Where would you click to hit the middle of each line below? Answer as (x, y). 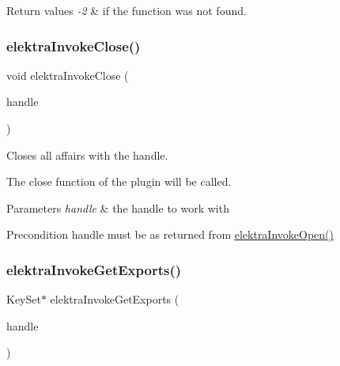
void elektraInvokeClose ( (68, 75)
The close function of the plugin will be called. (119, 181)
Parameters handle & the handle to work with (118, 208)
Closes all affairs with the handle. (87, 155)
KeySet (24, 299)
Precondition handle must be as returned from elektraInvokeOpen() (170, 234)
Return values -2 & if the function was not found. (127, 10)
